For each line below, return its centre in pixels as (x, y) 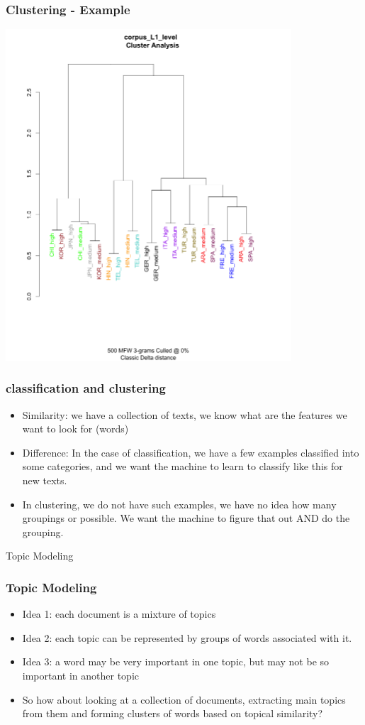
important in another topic (81, 675)
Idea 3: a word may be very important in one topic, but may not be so (176, 661)
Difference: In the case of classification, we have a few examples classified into (191, 452)
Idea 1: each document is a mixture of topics (119, 614)
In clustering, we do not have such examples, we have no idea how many (179, 504)
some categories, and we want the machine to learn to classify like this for (182, 466)
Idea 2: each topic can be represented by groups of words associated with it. (187, 637)
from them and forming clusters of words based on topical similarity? (173, 713)
